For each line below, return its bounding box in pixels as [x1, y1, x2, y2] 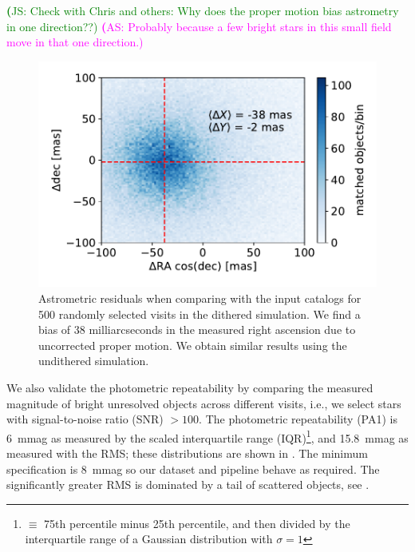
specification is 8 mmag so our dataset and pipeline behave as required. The [6, 460, 380, 477]
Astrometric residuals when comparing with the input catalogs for [38, 290, 362, 307]
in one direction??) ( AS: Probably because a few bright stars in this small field [6, 18, 392, 34]
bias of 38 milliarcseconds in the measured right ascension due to [38, 321, 356, 338]
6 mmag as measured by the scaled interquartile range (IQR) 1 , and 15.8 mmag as [6, 427, 409, 446]
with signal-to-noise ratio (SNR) [6, 411, 164, 427]
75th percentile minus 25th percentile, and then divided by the [44, 514, 350, 531]
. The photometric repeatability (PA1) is [199, 411, 397, 427]
